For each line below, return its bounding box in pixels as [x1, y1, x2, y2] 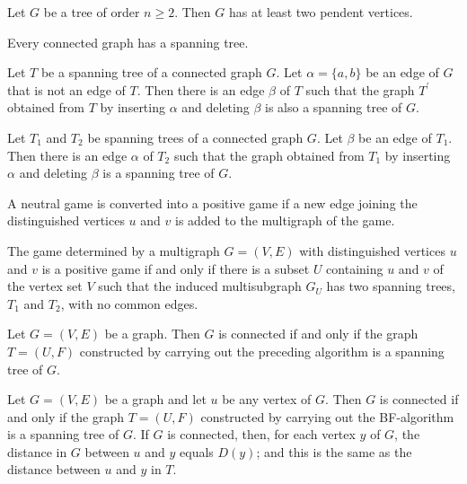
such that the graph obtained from [173, 145, 365, 164]
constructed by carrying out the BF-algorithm [200, 407, 454, 426]
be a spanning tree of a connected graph [40, 63, 262, 82]
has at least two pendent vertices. [228, 3, 413, 21]
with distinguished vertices [299, 241, 445, 260]
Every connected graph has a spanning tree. [7, 32, 249, 51]
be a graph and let [104, 390, 207, 409]
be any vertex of [222, 390, 312, 409]
